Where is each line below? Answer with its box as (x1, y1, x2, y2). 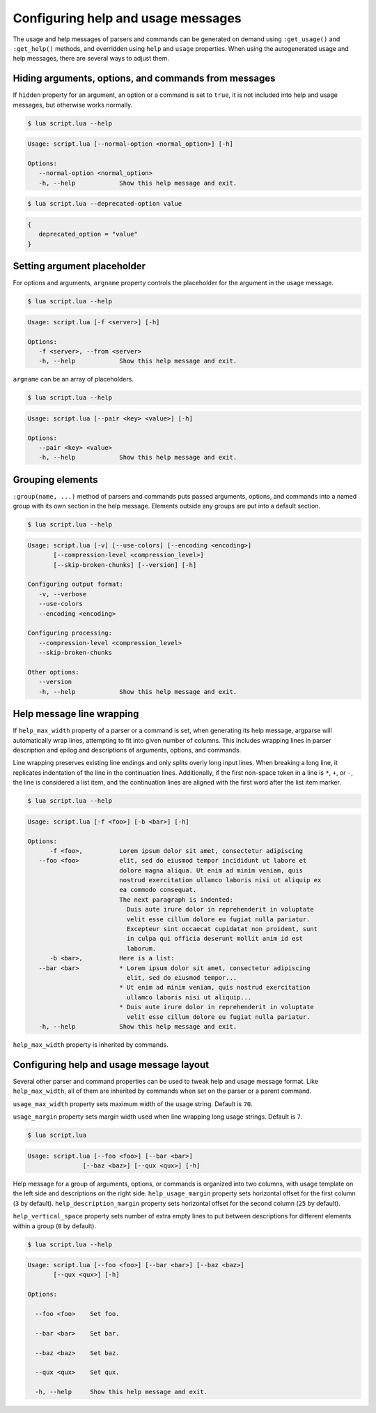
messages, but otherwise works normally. (13, 100, 133, 109)
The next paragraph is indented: (119, 896, 233, 903)
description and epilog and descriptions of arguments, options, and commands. (13, 746, 242, 755)
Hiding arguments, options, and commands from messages (13, 73, 276, 84)
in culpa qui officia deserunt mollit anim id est (126, 935, 303, 943)
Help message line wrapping (13, 708, 139, 720)
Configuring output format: (27, 580, 123, 589)
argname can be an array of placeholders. (13, 375, 134, 384)
